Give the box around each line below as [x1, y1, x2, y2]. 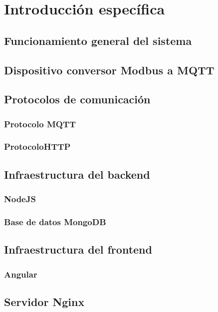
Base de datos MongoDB [4, 215, 106, 228]
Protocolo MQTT [4, 117, 76, 130]
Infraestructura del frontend [4, 242, 152, 257]
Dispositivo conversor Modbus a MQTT [4, 62, 215, 77]
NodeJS [4, 193, 36, 205]
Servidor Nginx [4, 294, 85, 309]
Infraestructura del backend [4, 166, 150, 182]
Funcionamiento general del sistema [4, 32, 192, 48]
